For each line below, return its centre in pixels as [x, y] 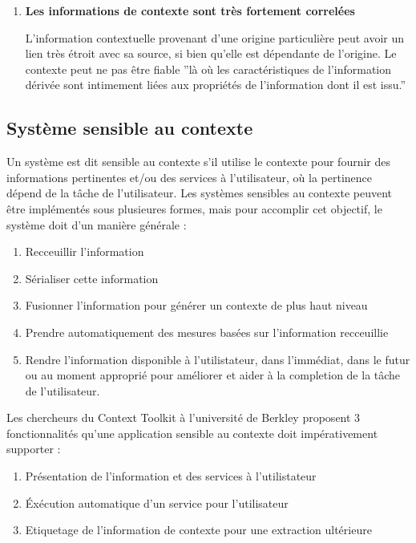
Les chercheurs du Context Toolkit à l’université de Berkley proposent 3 [184, 417]
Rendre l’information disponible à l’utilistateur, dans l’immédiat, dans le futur [218, 359]
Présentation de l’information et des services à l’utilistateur [171, 476]
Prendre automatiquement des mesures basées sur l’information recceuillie [207, 332]
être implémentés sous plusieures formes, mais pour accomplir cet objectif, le [194, 208]
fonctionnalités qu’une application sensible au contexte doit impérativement [192, 433]
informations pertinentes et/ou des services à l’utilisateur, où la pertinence [190, 177]
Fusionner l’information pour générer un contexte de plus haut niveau [196, 305]
